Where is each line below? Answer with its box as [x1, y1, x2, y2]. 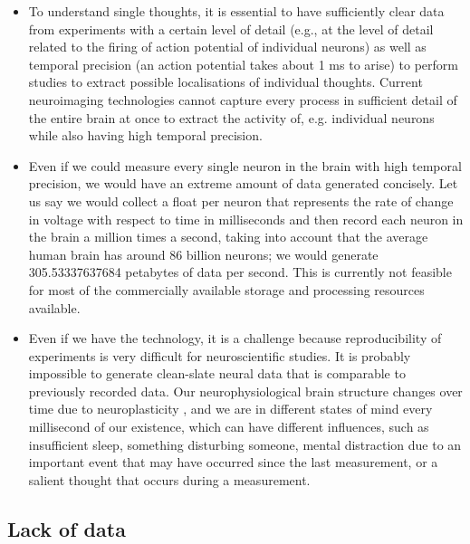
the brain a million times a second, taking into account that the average [28, 227, 428, 246]
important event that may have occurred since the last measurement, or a [28, 453, 438, 472]
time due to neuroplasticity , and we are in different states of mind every [28, 399, 433, 418]
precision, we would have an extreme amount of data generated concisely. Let [28, 174, 458, 193]
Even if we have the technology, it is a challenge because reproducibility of [28, 329, 442, 348]
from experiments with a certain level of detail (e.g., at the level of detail [28, 19, 434, 38]
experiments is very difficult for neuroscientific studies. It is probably [28, 346, 411, 365]
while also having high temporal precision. [28, 126, 263, 145]
